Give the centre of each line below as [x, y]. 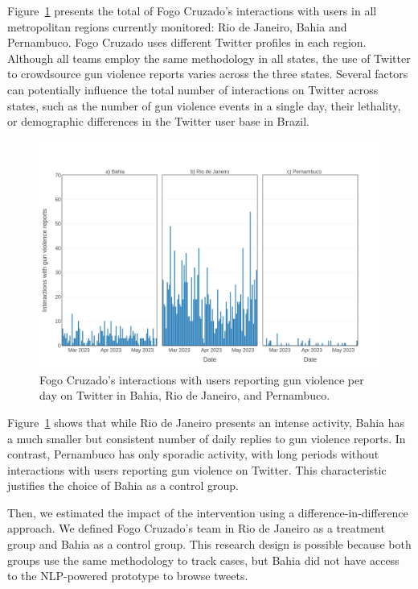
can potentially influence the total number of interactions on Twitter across [193, 89]
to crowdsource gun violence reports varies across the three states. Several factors [208, 74]
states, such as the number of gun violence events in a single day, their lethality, [204, 105]
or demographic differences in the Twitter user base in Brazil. [158, 121]
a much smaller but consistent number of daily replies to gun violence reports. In [207, 438]
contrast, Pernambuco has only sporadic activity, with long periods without [193, 454]
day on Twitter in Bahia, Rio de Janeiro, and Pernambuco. [185, 395]
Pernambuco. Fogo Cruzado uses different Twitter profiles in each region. [187, 42]
